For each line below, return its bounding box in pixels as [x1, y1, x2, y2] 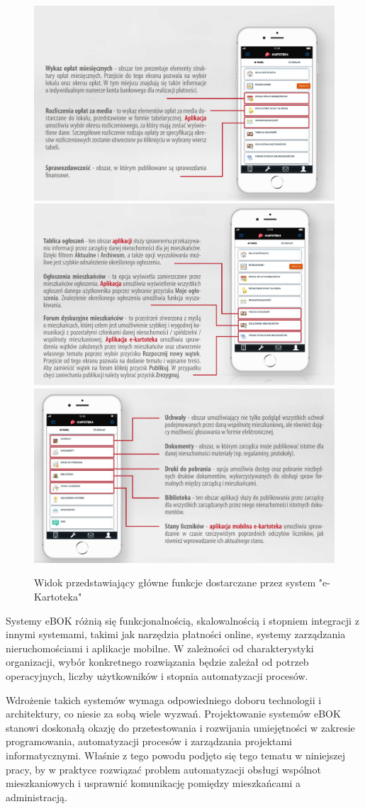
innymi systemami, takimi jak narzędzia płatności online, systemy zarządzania [6, 627, 346, 642]
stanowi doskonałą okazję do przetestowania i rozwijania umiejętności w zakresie [6, 720, 355, 735]
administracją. [6, 789, 67, 804]
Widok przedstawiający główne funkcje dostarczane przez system [34, 575, 316, 590]
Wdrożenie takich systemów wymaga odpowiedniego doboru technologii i [6, 692, 322, 707]
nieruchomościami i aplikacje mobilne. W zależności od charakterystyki [6, 640, 314, 655]
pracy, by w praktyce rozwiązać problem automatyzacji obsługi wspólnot [6, 761, 321, 776]
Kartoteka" [34, 588, 82, 603]
